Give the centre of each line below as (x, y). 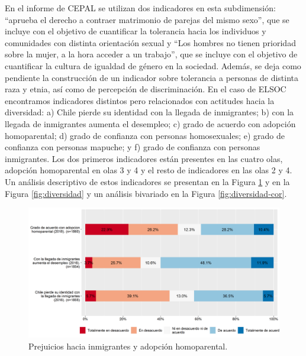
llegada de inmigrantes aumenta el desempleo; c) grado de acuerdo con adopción (150, 123)
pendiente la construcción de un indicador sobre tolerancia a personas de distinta (152, 77)
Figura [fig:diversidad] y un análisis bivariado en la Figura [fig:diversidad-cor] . (146, 193)
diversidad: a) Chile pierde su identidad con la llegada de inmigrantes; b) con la (149, 112)
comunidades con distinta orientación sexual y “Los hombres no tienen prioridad (150, 42)
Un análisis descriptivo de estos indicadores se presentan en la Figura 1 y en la (147, 181)
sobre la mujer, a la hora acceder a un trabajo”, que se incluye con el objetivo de (151, 54)
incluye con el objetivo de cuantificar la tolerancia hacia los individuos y (136, 31)
